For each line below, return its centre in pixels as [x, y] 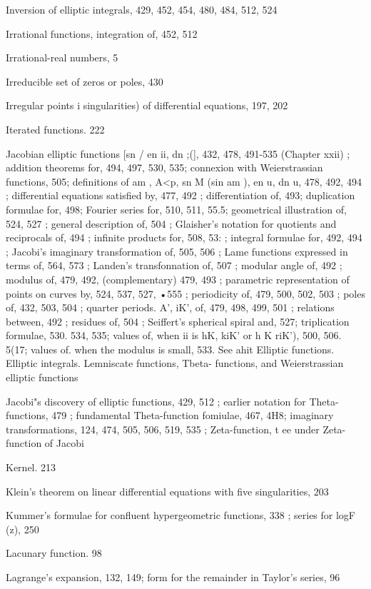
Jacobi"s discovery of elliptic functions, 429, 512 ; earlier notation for [156, 401]
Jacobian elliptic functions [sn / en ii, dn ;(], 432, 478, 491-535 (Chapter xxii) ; [178, 153]
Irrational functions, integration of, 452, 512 [102, 33]
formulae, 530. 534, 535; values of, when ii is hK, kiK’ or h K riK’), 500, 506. [174, 335]
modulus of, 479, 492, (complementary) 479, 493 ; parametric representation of [178, 279]
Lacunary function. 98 [54, 553]
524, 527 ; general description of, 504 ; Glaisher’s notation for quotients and [171, 223]
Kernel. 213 [31, 467]
